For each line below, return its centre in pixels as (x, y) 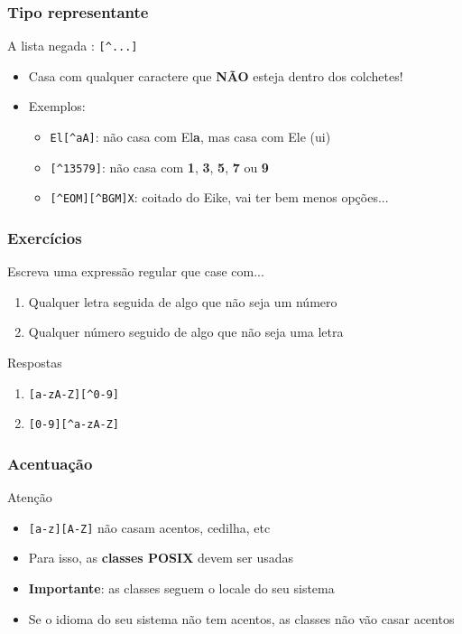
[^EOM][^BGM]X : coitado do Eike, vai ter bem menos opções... (219, 197)
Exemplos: (57, 106)
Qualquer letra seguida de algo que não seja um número (183, 301)
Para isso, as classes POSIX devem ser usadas (161, 558)
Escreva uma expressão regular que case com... (136, 271)
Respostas (35, 363)
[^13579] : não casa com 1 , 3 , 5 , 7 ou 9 (159, 167)
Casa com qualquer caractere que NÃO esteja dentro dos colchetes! (216, 75)
